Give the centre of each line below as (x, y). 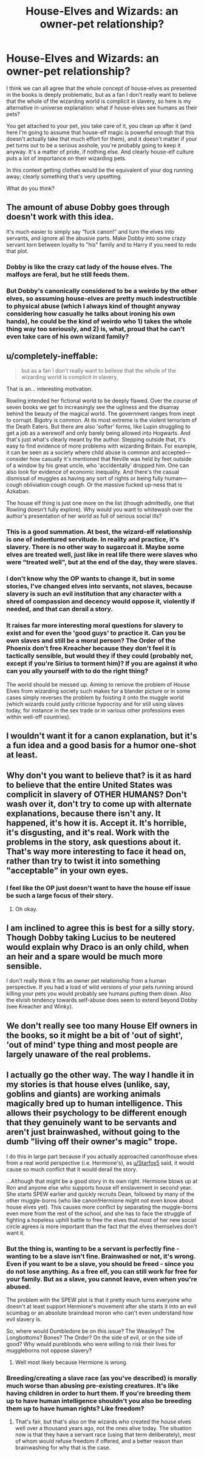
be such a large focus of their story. (60, 896)
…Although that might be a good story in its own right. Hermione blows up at (102, 1181)
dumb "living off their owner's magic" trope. (92, 1142)
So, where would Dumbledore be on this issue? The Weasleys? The (90, 1331)
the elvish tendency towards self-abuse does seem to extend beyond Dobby (102, 1000)
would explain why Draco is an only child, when (98, 947)
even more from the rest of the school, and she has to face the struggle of (99, 1213)
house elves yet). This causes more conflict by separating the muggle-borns (102, 1207)
